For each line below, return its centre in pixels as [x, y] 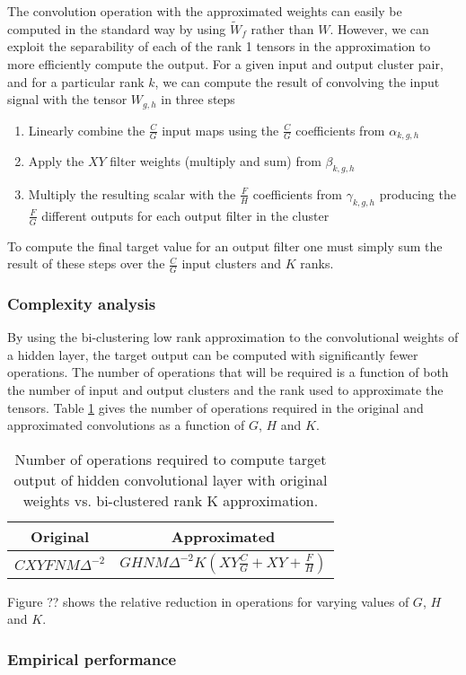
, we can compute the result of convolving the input [297, 81]
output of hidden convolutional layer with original [171, 479]
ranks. [317, 263]
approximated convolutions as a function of [126, 425]
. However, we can [379, 28]
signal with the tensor [67, 99]
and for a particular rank [76, 81]
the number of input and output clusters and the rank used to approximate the [225, 389]
